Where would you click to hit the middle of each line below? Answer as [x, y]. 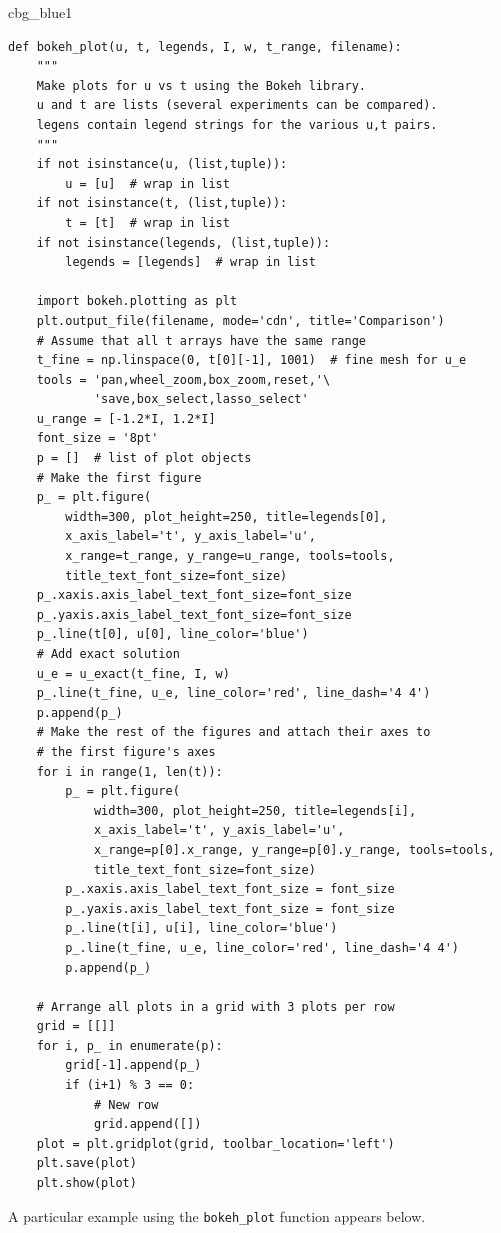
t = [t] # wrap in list [147, 222]
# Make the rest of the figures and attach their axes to [233, 732]
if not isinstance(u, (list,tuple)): [162, 164]
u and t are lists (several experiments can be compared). [237, 105]
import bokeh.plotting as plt [137, 301]
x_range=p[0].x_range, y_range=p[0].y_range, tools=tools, [294, 849]
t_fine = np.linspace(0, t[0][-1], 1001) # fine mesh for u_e [251, 360]
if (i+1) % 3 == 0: [130, 1085]
